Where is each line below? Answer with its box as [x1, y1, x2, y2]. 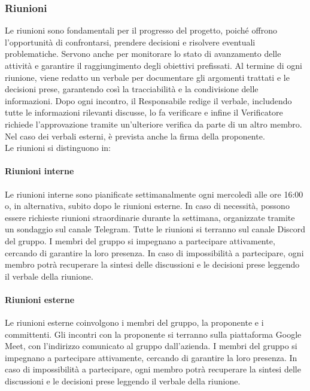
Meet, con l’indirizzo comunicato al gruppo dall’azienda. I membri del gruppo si [5, 340, 297, 352]
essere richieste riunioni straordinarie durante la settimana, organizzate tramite [5, 211, 295, 223]
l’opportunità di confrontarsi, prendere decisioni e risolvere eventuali [5, 35, 256, 48]
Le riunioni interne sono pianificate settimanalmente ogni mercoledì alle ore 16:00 [5, 187, 303, 200]
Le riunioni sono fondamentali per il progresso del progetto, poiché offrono [5, 24, 277, 37]
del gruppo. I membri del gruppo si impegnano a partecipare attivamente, [5, 234, 275, 247]
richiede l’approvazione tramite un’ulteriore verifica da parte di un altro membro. [5, 117, 302, 130]
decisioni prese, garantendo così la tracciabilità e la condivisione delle [5, 83, 259, 95]
